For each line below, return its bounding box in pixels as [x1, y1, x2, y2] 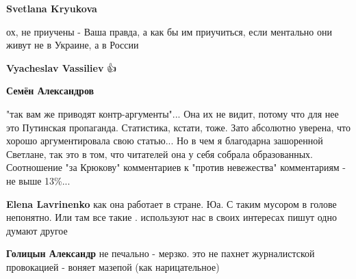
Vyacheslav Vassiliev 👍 [6, 60, 117, 75]
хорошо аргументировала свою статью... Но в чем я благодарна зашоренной [6, 133, 323, 148]
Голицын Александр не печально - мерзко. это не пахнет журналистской [6, 246, 315, 261]
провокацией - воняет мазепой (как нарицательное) [6, 259, 220, 274]
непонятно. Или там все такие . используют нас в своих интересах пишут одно [6, 210, 337, 224]
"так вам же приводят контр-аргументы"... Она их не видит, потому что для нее [6, 106, 339, 120]
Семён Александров [6, 83, 94, 98]
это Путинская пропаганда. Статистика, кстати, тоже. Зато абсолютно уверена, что [6, 120, 351, 134]
